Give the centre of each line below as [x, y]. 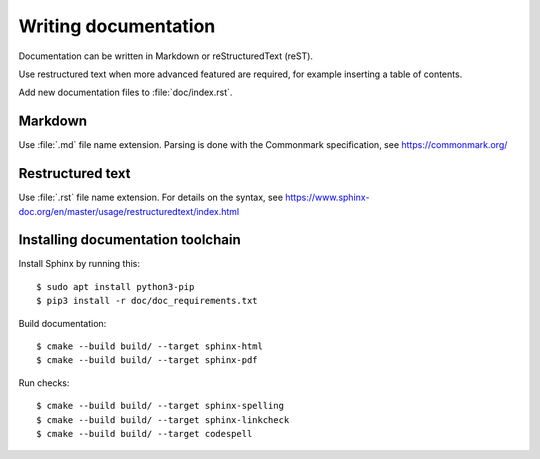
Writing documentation [117, 26]
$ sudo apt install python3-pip [115, 286]
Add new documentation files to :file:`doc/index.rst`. [125, 92]
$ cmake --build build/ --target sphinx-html [150, 346]
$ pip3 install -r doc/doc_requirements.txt [147, 301]
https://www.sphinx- [327, 197]
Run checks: [44, 382]
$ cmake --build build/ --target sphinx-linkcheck [163, 419]
